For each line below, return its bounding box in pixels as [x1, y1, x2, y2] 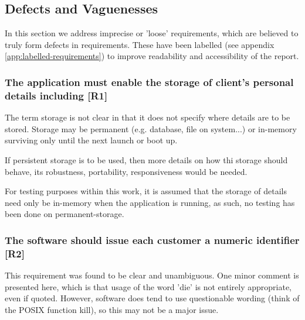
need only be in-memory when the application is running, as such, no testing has [5, 196, 295, 208]
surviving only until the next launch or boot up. [5, 134, 178, 146]
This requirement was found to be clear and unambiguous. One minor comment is [5, 269, 299, 281]
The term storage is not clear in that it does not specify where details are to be [5, 111, 290, 123]
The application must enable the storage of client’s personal [5, 74, 294, 89]
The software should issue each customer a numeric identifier [5, 232, 300, 247]
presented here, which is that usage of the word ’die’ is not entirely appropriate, [5, 280, 292, 293]
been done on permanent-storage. [5, 208, 124, 220]
